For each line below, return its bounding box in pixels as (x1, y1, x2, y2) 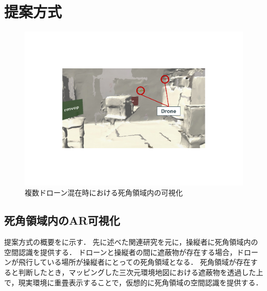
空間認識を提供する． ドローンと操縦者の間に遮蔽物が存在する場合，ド (4, 246, 244, 257)
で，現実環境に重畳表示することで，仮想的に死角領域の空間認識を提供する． (4, 277, 263, 287)
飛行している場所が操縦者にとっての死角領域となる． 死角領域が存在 (18, 257, 251, 267)
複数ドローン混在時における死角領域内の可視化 (25, 187, 183, 198)
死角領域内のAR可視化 (4, 212, 120, 228)
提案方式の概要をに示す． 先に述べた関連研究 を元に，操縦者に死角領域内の (4, 237, 258, 247)
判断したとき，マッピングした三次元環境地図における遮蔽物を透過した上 (18, 266, 263, 277)
